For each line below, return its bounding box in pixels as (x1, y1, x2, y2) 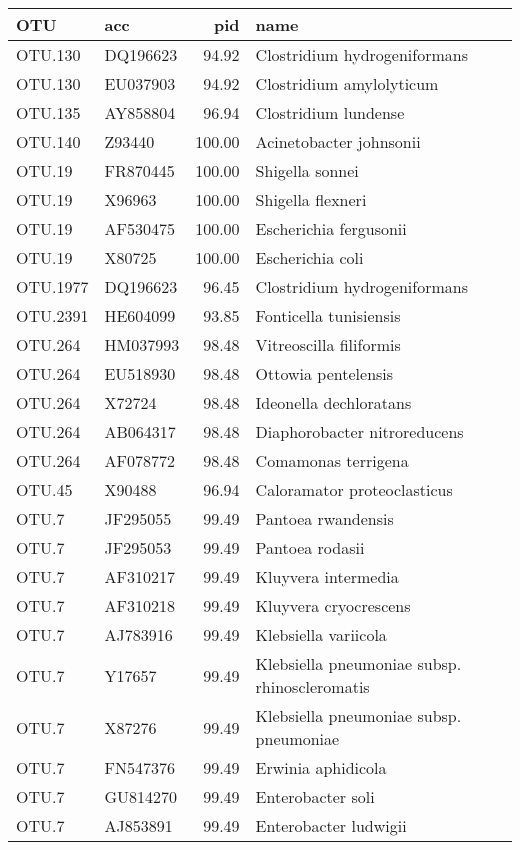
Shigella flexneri (255, 188, 367, 211)
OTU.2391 (16, 304, 89, 327)
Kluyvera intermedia (255, 565, 399, 588)
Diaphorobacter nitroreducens (255, 420, 464, 443)
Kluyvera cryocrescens (255, 594, 411, 617)
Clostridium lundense (255, 101, 405, 124)
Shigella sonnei (255, 159, 359, 182)
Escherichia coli (255, 246, 364, 269)
